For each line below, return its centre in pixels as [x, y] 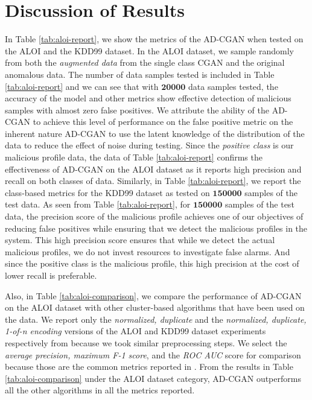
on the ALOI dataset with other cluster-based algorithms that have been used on [155, 307]
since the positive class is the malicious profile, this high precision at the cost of [152, 263]
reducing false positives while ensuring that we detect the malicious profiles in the [156, 228]
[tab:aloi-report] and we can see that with [82, 86]
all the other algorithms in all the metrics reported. [100, 390]
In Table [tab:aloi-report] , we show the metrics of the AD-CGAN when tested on [154, 39]
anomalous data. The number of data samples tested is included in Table [140, 74]
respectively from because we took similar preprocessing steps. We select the [146, 342]
